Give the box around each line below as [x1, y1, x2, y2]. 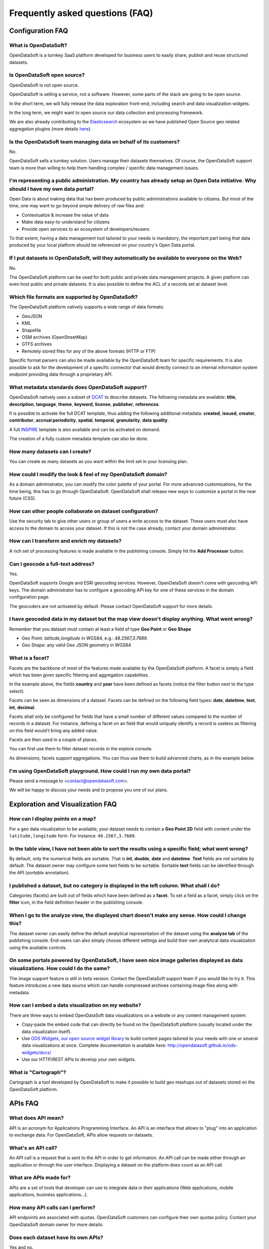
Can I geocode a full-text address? [9, 560, 95, 567]
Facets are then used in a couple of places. [9, 737, 98, 743]
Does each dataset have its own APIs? [9, 1234, 104, 1241]
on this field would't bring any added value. [9, 727, 98, 733]
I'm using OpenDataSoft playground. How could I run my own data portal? [9, 767, 191, 774]
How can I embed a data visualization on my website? [9, 1002, 141, 1009]
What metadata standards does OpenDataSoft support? [9, 384, 147, 391]
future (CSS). [9, 495, 36, 502]
